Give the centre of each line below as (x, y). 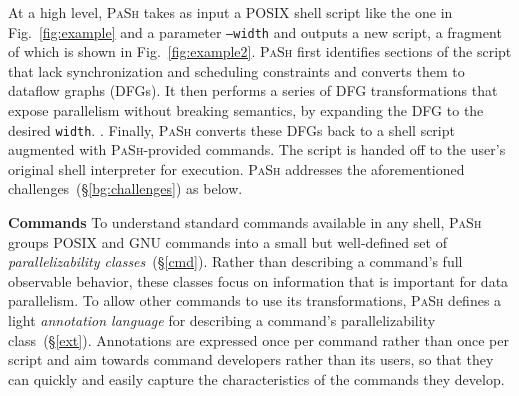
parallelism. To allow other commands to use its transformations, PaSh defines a (255, 300)
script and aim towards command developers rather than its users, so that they (251, 359)
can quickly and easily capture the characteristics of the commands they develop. (256, 378)
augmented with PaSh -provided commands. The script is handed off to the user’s (257, 149)
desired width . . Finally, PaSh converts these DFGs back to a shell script (231, 129)
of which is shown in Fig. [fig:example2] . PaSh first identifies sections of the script (260, 51)
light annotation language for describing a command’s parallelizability (222, 320)
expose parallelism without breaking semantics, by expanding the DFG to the (246, 110)
